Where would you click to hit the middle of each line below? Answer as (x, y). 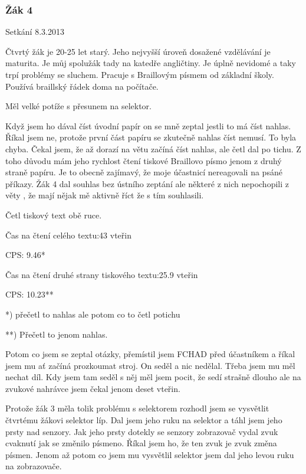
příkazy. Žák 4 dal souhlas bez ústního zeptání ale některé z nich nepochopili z (147, 183)
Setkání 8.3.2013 (35, 32)
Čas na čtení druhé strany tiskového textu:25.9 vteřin (102, 274)
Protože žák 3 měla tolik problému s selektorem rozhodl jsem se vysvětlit (137, 408)
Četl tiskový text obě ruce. (54, 215)
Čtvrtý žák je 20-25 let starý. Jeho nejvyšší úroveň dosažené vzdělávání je (138, 51)
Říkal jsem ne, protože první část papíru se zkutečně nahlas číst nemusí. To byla (151, 137)
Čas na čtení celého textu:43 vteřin (68, 235)
